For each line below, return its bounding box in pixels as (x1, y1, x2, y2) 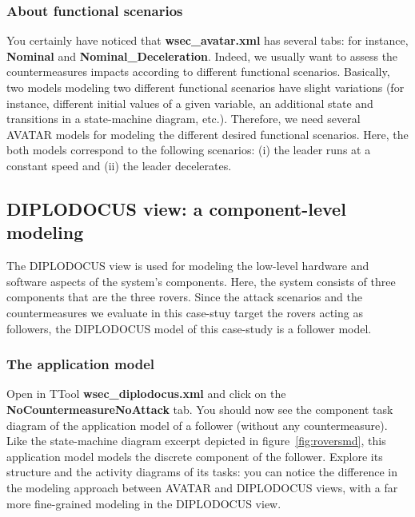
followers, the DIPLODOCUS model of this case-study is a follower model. (6, 320, 372, 336)
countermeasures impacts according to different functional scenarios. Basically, (6, 63, 390, 80)
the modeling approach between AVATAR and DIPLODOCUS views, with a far (6, 479, 398, 495)
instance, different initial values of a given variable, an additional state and (6, 94, 373, 111)
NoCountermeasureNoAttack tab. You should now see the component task (6, 400, 393, 417)
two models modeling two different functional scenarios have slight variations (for (6, 79, 405, 95)
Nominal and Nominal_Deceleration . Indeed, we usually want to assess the (6, 47, 398, 64)
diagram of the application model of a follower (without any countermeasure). (6, 416, 388, 433)
